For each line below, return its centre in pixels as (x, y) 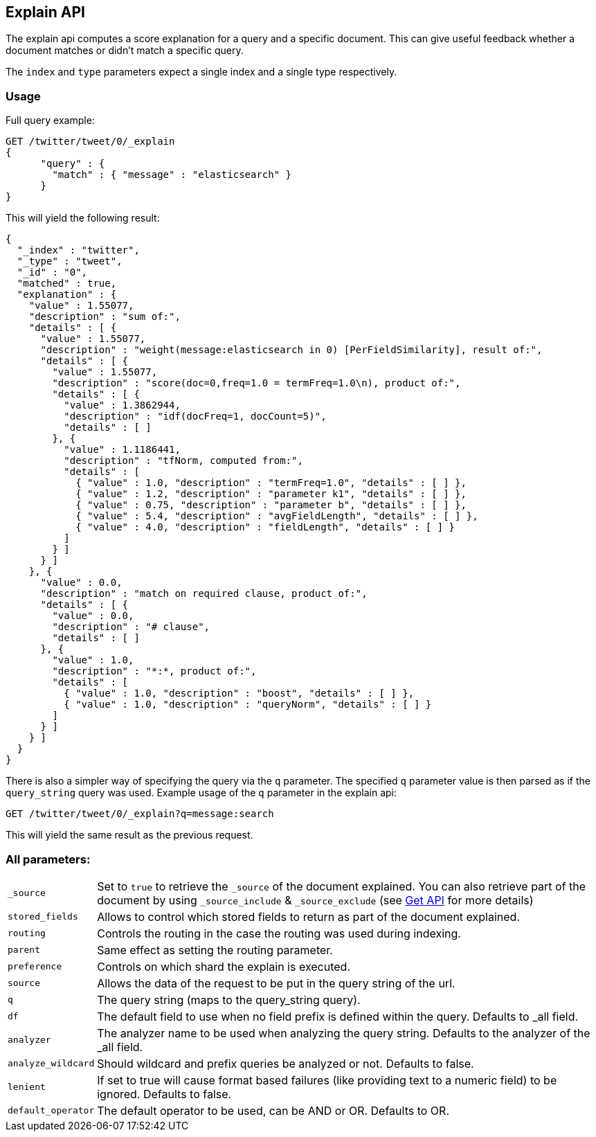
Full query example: (50, 120)
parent (24, 950)
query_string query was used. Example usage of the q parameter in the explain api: (201, 793)
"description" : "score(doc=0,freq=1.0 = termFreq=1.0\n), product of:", (256, 383)
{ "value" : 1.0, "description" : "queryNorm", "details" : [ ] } (248, 705)
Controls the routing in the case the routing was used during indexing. (279, 933)
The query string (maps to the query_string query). (229, 1000)
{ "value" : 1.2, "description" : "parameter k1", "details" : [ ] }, (271, 494)
